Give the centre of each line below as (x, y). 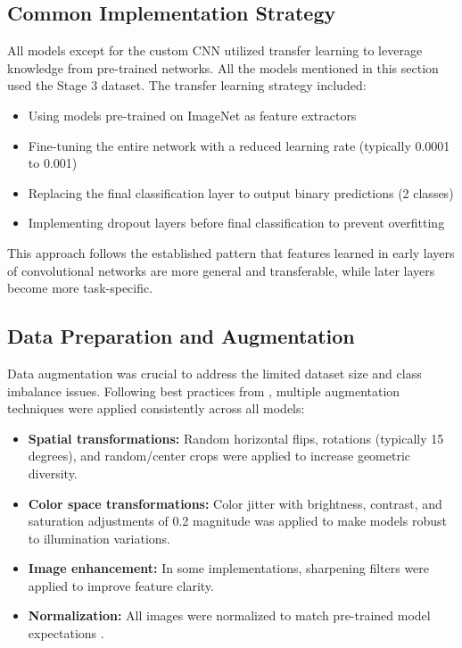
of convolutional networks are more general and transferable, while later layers (221, 270)
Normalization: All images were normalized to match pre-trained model (229, 615)
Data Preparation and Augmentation (181, 336)
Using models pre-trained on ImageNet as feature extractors (192, 115)
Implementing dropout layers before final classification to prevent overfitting (236, 223)
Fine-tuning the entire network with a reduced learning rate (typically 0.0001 (239, 145)
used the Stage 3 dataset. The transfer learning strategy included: (187, 85)
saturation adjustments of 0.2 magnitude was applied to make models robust (237, 521)
